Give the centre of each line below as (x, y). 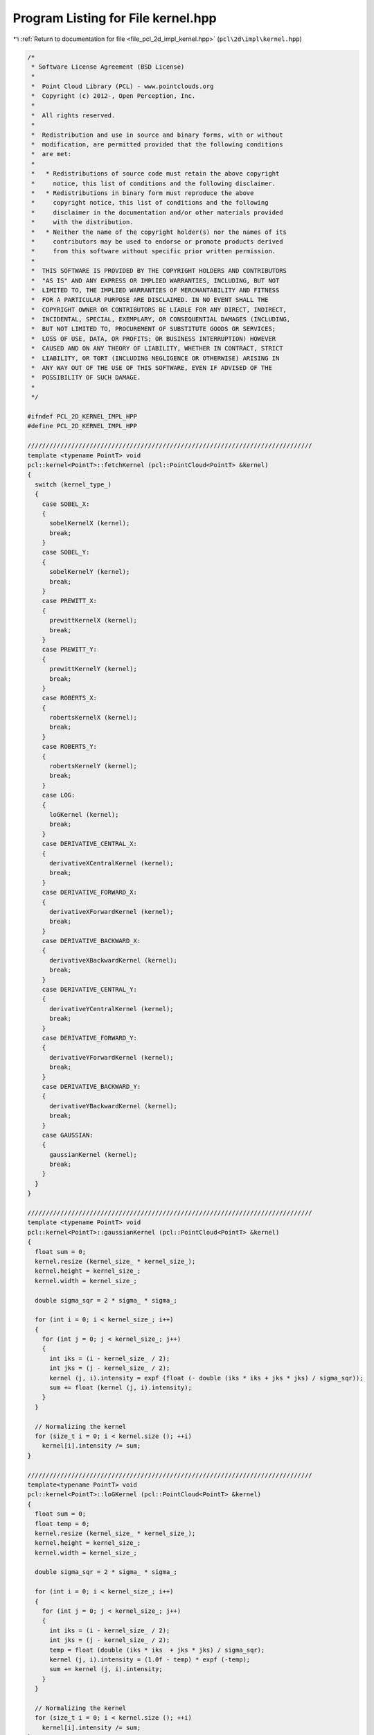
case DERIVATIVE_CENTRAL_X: (90, 844)
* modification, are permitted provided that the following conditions (157, 145)
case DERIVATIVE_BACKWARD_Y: (91, 1086)
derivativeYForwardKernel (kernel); (112, 1057)
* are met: (52, 154)
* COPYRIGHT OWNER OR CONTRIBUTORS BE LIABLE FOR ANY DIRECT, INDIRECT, (159, 310)
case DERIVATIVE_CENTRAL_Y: (90, 990)
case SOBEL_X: (66, 504)
